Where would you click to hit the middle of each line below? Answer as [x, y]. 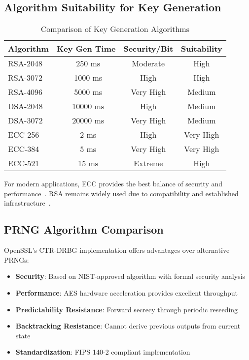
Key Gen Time [86, 49]
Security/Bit [148, 49]
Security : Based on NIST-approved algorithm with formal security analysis [130, 276]
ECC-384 [24, 149]
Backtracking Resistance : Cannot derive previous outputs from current [128, 326]
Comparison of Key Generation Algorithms [115, 29]
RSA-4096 [25, 92]
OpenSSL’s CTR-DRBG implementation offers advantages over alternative [117, 250]
